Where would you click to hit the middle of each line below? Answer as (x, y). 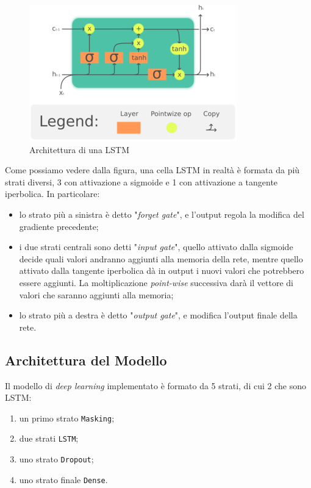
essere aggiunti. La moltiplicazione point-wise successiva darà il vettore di (156, 282)
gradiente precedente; (59, 226)
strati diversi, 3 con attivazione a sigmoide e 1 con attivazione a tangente (141, 181)
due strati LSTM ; (49, 438)
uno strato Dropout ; (56, 459)
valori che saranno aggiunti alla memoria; (96, 294)
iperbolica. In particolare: (52, 194)
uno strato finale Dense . (63, 479)
